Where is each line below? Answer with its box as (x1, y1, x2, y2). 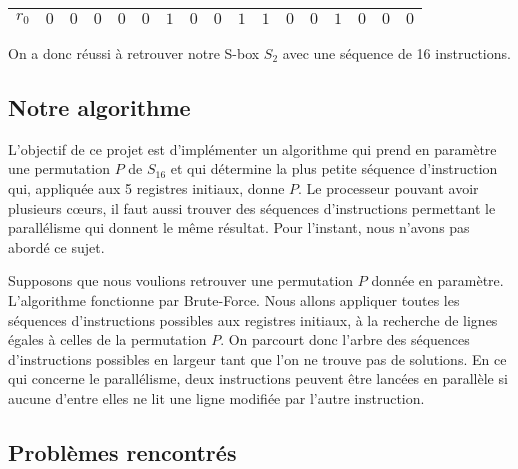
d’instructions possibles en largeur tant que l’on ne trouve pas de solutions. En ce (8, 348, 507, 369)
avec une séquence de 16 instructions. (282, 43, 511, 63)
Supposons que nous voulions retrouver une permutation (8, 270, 354, 291)
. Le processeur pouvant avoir (298, 177, 479, 198)
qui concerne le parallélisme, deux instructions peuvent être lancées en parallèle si (8, 368, 508, 389)
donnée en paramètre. (371, 270, 504, 291)
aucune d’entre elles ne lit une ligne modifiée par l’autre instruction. (8, 387, 425, 408)
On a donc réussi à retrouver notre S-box (8, 43, 260, 63)
